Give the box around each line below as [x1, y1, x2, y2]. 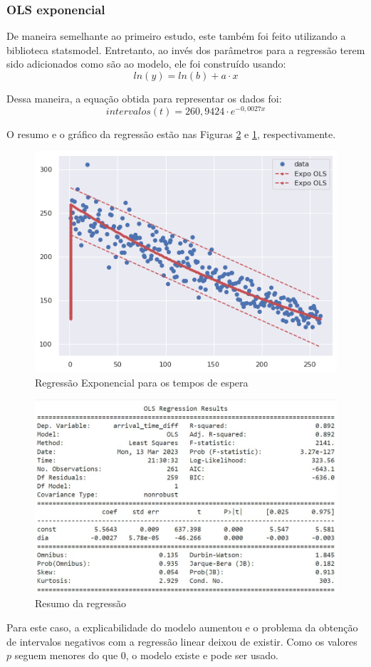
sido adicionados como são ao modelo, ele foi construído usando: [6, 56, 286, 71]
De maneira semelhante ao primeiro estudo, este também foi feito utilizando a [6, 28, 346, 43]
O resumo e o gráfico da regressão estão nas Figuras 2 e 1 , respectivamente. [6, 126, 336, 141]
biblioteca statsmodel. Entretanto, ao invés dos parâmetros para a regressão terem [6, 42, 365, 57]
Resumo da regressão [35, 596, 127, 611]
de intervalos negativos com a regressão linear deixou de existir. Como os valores [6, 634, 357, 648]
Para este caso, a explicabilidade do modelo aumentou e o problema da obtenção [6, 620, 358, 635]
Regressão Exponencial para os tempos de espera [35, 374, 249, 389]
